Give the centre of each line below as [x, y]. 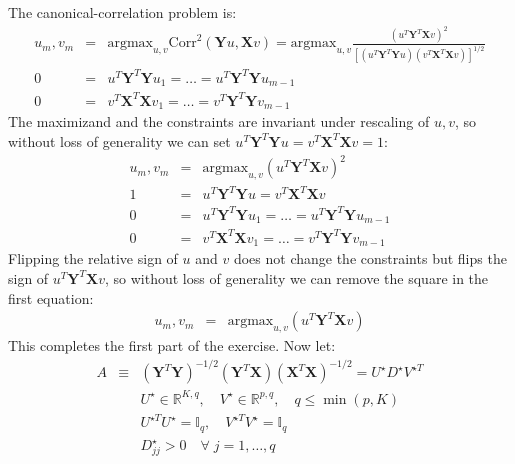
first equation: [51, 297]
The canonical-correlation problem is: [122, 12]
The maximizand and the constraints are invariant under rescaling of [219, 121]
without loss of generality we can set [119, 140]
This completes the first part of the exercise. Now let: [172, 344]
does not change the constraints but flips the [370, 258]
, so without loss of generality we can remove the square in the [297, 277]
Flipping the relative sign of [93, 258]
